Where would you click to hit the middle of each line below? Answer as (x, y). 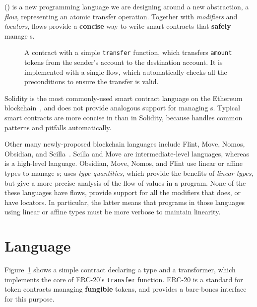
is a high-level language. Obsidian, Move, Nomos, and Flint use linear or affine (124, 163)
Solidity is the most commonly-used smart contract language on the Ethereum (124, 98)
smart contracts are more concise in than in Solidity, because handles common (124, 117)
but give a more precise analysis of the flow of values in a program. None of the (125, 182)
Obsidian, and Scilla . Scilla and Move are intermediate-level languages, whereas (127, 153)
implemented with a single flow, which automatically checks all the (126, 72)
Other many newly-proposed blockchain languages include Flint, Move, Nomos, (125, 144)
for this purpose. (30, 298)
